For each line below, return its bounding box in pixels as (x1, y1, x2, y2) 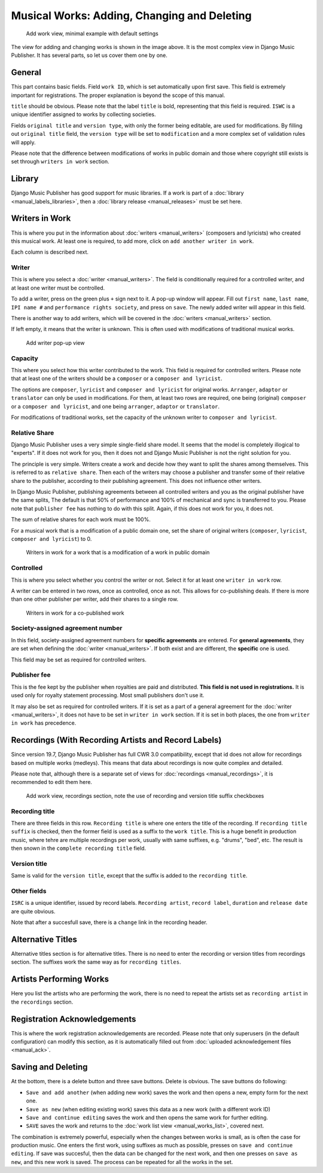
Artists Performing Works (11, 974, 109, 984)
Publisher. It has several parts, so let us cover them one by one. (11, 51, 167, 59)
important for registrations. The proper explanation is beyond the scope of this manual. (11, 92, 226, 99)
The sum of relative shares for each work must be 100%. (11, 516, 151, 523)
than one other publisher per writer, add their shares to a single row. (11, 595, 179, 603)
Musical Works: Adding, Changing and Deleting (11, 9, 252, 22)
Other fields (11, 886, 47, 895)
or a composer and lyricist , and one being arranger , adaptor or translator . (11, 403, 220, 410)
